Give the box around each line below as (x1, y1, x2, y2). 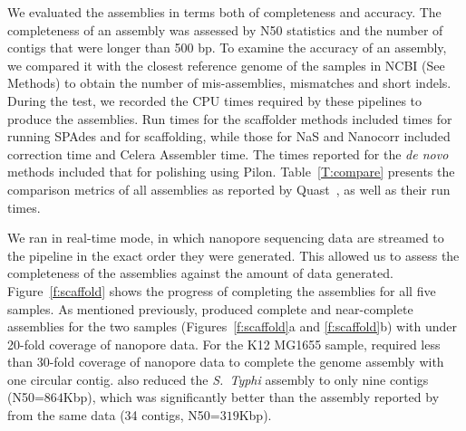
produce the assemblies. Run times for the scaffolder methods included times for (7, 109, 452, 128)
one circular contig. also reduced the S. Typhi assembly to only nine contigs (7, 369, 429, 388)
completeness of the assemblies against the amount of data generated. (7, 263, 393, 283)
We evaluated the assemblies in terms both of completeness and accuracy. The (7, 3, 442, 21)
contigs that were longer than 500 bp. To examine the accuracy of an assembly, (7, 38, 447, 57)
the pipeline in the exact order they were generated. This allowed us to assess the (7, 245, 460, 264)
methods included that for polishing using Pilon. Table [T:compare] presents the (7, 162, 455, 181)
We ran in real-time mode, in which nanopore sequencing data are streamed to (7, 228, 444, 247)
